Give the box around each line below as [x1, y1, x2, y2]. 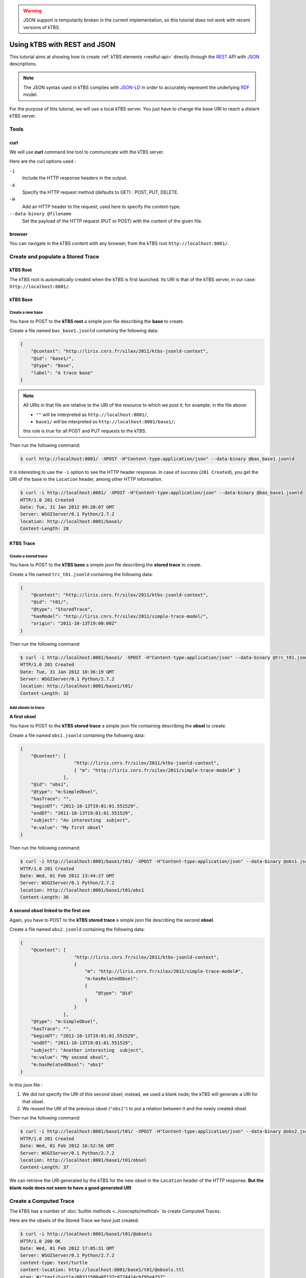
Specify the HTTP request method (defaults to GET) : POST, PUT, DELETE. [22, 189, 178, 195]
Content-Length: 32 [20, 690, 69, 696]
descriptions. [9, 61, 37, 67]
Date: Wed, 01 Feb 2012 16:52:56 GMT [20, 1143, 115, 1149]
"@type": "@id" [95, 990, 134, 996]
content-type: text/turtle [20, 1260, 88, 1265]
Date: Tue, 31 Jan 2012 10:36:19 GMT [20, 669, 115, 675]
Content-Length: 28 [20, 526, 69, 532]
